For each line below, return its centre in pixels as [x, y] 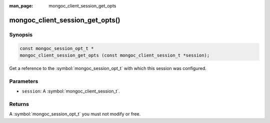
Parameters [24, 81]
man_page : [21, 6]
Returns [19, 104]
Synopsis [21, 34]
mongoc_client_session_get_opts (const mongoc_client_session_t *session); [115, 55]
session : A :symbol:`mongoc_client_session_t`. [71, 91]
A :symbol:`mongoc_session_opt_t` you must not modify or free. [75, 114]
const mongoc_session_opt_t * [57, 48]
